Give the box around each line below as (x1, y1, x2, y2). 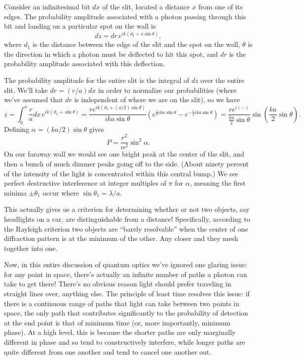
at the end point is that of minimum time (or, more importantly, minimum (4, 317, 230, 327)
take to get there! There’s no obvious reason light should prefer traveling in (4, 279, 231, 289)
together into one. (4, 242, 58, 253)
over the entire (200, 75, 245, 85)
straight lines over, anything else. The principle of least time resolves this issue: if (4, 288, 250, 299)
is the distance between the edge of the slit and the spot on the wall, (33, 39, 240, 49)
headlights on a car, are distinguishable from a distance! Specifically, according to (4, 213, 250, 224)
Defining (4, 123, 30, 134)
